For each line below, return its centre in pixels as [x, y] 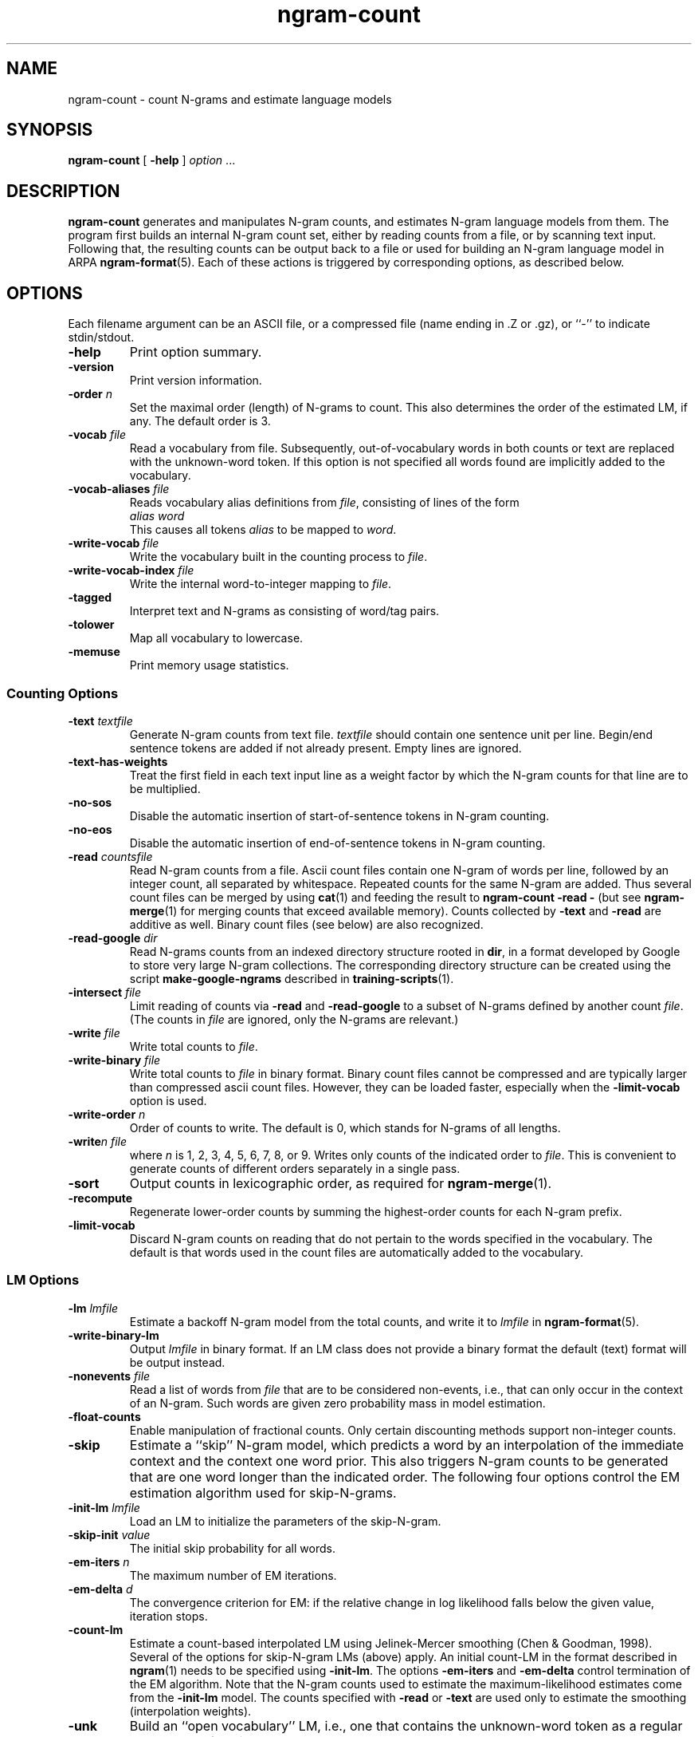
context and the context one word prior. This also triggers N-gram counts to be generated [399, 1461]
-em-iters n [99, 1561]
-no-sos [90, 802]
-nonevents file [109, 1376]
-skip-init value [109, 1534]
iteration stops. [169, 1616]
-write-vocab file [114, 543]
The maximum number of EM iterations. [233, 1575]
